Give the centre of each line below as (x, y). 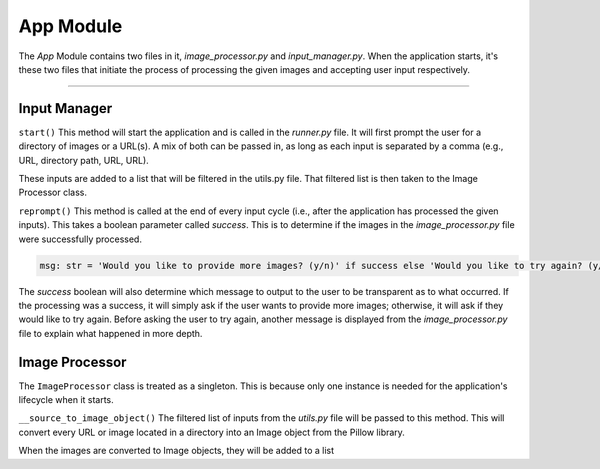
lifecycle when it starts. (66, 400)
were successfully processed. (80, 239)
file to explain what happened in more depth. (110, 333)
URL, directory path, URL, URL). (83, 160)
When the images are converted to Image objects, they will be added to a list (176, 451)
